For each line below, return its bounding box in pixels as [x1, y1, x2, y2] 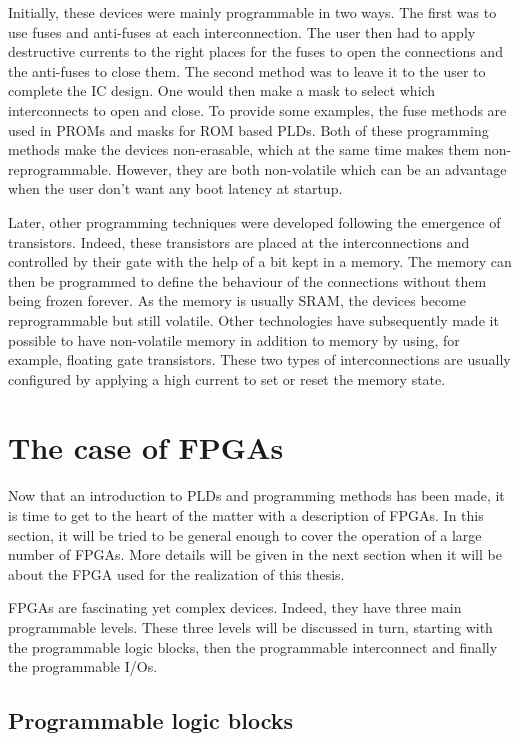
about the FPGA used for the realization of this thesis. [8, 563, 345, 584]
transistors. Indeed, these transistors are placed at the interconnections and [8, 231, 470, 252]
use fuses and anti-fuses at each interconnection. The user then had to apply [8, 21, 476, 42]
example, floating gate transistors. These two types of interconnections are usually [8, 349, 511, 370]
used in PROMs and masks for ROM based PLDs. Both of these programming [8, 119, 489, 140]
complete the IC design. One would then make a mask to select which [8, 80, 436, 101]
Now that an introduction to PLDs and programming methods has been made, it [8, 485, 505, 506]
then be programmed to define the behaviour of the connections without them [8, 270, 487, 291]
